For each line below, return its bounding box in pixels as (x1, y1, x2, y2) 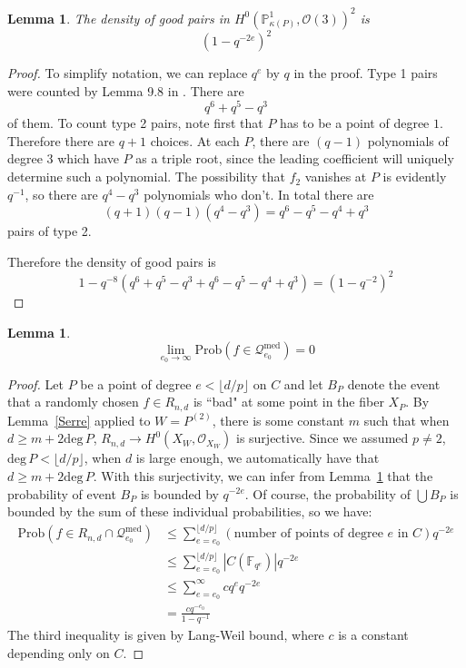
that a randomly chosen (7, 392, 139, 411)
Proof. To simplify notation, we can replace (7, 64, 248, 82)
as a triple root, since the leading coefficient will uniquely (135, 149, 454, 168)
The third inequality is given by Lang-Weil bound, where (7, 624, 324, 643)
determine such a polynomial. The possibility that (7, 167, 285, 186)
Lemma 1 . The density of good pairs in (7, 8, 230, 27)
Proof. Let (7, 374, 64, 393)
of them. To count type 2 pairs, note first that (7, 113, 263, 133)
